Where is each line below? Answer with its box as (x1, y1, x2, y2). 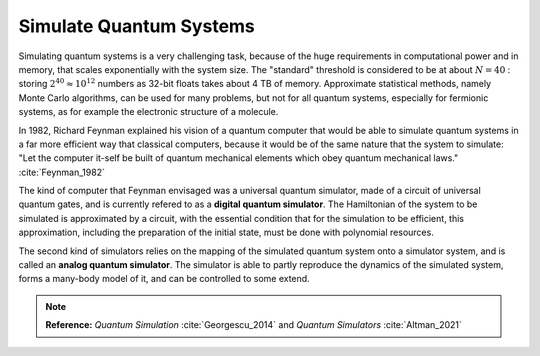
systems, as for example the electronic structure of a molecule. (18, 106, 279, 118)
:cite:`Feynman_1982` (18, 166, 105, 178)
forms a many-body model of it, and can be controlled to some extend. (18, 273, 310, 285)
